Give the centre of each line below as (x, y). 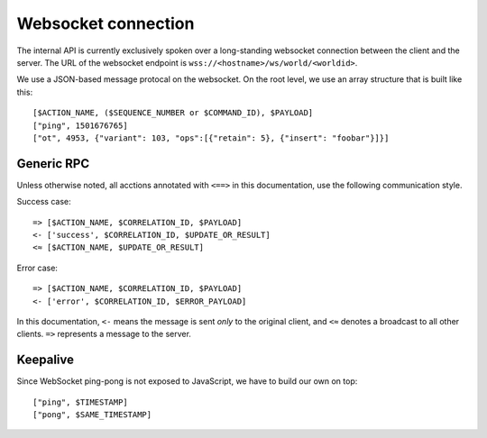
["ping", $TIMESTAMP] (80, 402)
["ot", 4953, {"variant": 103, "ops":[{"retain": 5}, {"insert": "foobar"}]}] (211, 138)
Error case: (37, 268)
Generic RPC (53, 164)
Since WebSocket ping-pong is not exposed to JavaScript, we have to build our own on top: (187, 381)
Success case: (44, 202)
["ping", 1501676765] (80, 125)
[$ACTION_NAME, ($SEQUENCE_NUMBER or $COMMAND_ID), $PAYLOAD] (173, 113)
